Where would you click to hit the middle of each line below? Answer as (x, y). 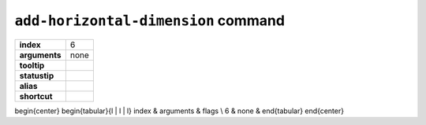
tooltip (32, 65)
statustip (37, 75)
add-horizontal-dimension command (150, 20)
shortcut (36, 96)
